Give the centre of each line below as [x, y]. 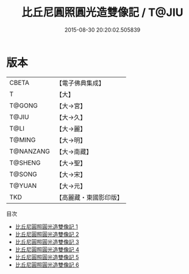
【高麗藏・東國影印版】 [90, 197]
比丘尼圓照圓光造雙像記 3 [47, 242]
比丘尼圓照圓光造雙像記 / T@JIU [102, 13]
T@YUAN [23, 186]
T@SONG [23, 174]
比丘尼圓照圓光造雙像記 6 [47, 265]
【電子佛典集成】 [80, 83]
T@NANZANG [30, 151]
